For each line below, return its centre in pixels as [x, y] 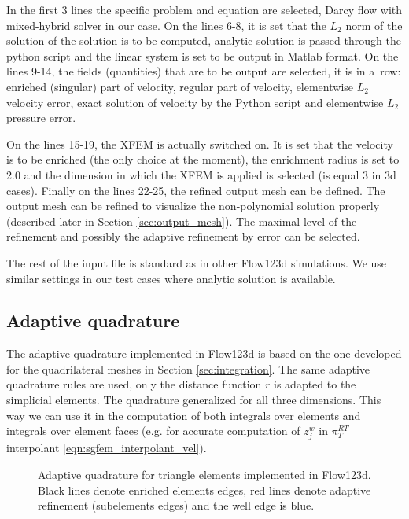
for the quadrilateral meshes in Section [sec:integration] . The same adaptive [188, 368]
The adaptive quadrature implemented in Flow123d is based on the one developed [204, 353]
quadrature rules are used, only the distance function [134, 384]
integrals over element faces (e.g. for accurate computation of [153, 431]
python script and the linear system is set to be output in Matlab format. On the [203, 55]
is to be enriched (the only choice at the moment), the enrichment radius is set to [203, 159]
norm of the [374, 25]
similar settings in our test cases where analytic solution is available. [171, 278]
